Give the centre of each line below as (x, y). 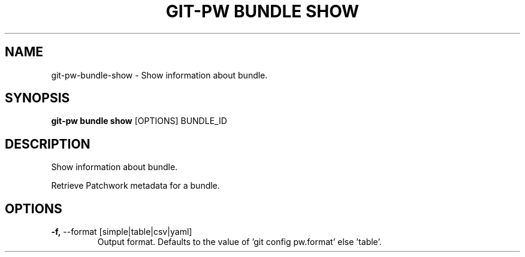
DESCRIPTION (48, 144)
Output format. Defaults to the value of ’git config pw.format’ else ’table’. (239, 242)
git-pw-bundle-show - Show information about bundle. (159, 75)
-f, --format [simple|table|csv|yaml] (122, 232)
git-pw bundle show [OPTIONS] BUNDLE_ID (139, 121)
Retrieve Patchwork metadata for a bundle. (135, 186)
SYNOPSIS (37, 98)
